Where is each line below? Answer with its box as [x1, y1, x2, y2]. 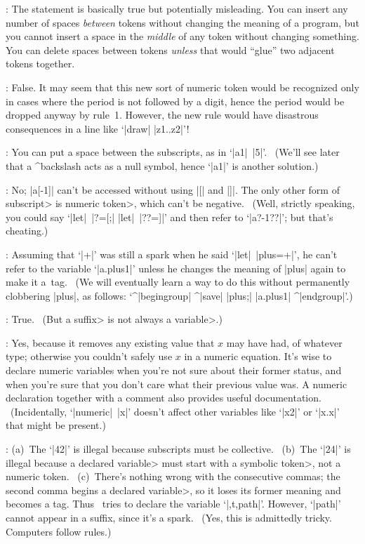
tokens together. [6, 56, 75, 71]
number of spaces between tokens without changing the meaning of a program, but [6, 15, 359, 29]
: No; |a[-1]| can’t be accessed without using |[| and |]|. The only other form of [6, 182, 340, 197]
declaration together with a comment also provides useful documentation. [6, 390, 321, 405]
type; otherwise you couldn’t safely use [6, 349, 173, 364]
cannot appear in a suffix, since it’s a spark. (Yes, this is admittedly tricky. [6, 510, 332, 524]
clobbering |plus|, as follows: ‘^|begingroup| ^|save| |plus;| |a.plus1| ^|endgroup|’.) [6, 288, 353, 303]
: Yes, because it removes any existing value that [6, 335, 215, 350]
